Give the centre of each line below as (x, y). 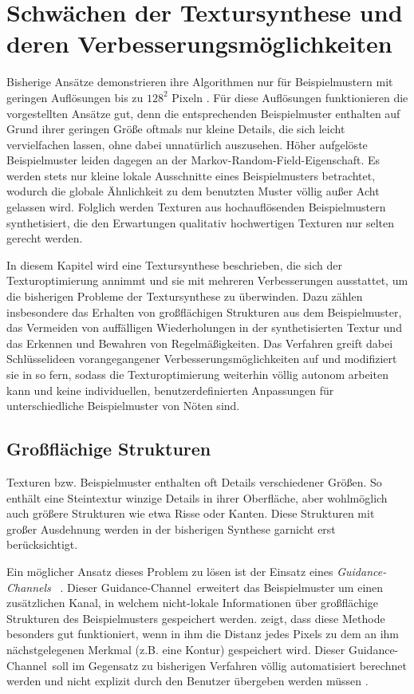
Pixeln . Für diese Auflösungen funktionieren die (290, 97)
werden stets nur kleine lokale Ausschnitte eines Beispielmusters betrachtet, (191, 175)
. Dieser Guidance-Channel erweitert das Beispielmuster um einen (222, 587)
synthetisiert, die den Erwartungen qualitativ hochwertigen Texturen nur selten (201, 222)
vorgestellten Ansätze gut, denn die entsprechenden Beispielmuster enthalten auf (203, 113)
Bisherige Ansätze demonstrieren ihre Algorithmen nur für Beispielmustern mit (200, 82)
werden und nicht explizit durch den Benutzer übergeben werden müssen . (187, 681)
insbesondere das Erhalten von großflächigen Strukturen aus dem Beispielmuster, (204, 312)
